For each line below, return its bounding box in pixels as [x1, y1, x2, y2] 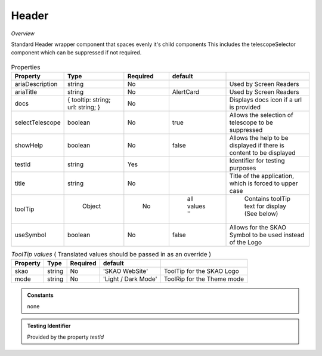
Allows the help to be [229, 134, 289, 142]
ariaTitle [14, 88, 38, 96]
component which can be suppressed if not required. [11, 49, 142, 56]
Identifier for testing [229, 156, 286, 165]
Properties [11, 63, 41, 71]
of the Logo [229, 238, 262, 247]
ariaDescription [14, 80, 58, 88]
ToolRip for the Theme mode [163, 275, 244, 283]
